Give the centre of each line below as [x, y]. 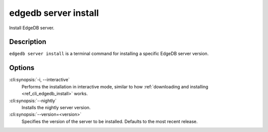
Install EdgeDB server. [32, 28]
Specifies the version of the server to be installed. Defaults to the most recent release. [110, 121]
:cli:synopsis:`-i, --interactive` [39, 80]
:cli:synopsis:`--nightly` [33, 100]
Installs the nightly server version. [56, 107]
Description [28, 42]
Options [22, 68]
